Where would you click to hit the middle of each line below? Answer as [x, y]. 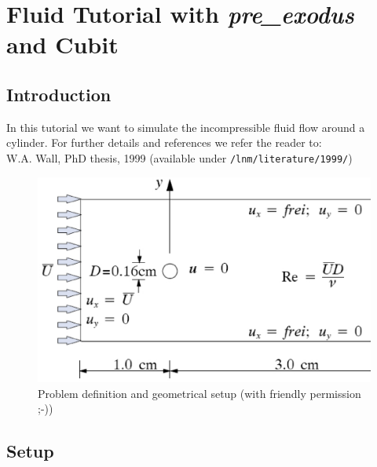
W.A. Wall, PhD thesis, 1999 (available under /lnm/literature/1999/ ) [179, 157]
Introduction [59, 94]
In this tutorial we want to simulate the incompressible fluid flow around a [186, 127]
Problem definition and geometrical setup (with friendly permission [199, 393]
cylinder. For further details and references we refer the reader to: [164, 142]
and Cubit [62, 44]
